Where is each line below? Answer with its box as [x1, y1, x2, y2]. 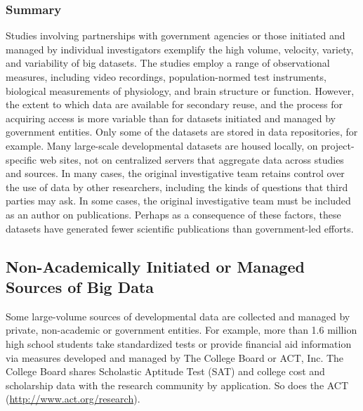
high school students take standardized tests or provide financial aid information [6, 336, 352, 351]
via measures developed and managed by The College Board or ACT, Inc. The [6, 350, 344, 365]
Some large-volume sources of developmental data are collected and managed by [6, 308, 350, 323]
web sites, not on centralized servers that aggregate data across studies [39, 152, 344, 167]
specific [6, 152, 37, 167]
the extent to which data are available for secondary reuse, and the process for [6, 97, 343, 112]
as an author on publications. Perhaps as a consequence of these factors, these [6, 207, 341, 221]
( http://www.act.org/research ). [6, 391, 140, 406]
